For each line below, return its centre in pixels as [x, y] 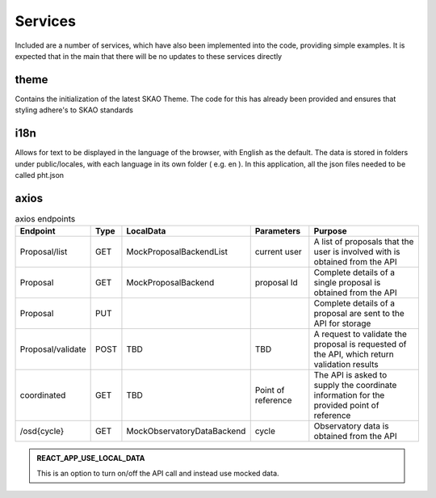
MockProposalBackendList [177, 252]
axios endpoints [45, 219]
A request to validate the [360, 334]
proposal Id [276, 283]
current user [278, 252]
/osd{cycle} [42, 431]
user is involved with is [357, 252]
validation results [346, 365]
